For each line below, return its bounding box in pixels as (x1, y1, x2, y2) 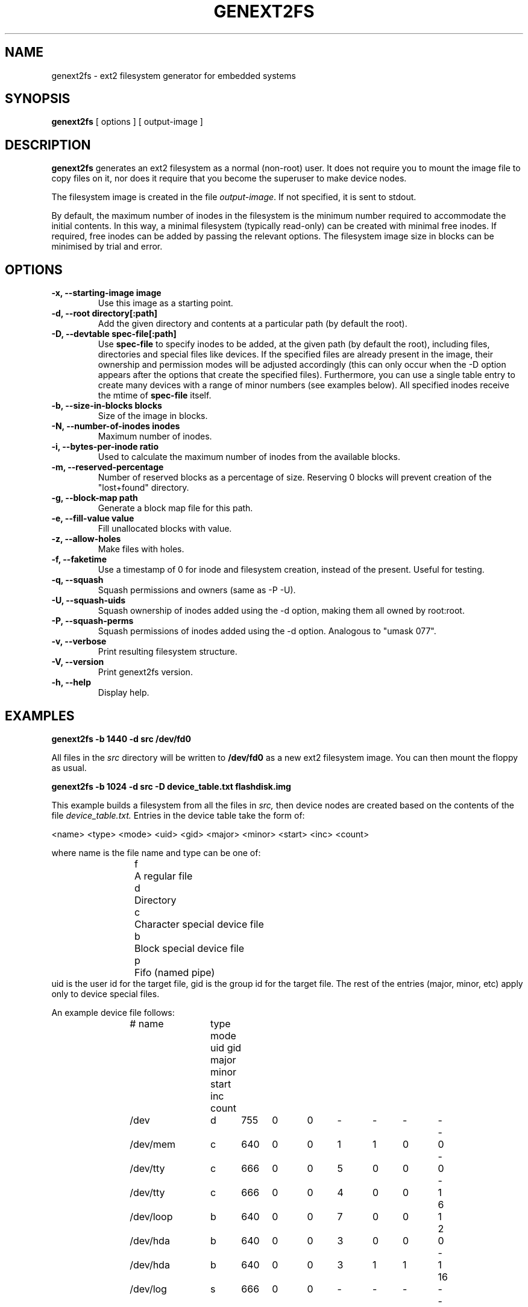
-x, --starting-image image (51, 288, 162, 298)
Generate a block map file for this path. (98, 503, 253, 514)
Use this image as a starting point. (98, 298, 233, 309)
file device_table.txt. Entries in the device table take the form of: (51, 810, 305, 820)
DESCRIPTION (5, 137, 91, 153)
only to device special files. (51, 988, 160, 999)
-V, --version (51, 657, 104, 667)
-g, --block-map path (51, 493, 138, 503)
